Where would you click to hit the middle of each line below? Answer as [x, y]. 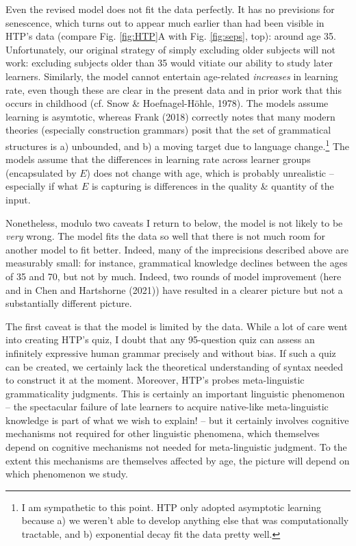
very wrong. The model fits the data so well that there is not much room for [165, 236]
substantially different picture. [69, 303]
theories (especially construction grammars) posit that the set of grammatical [168, 130]
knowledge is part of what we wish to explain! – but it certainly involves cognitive [177, 420]
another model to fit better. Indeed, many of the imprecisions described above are [177, 249]
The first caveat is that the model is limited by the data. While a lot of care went [177, 326]
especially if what [42, 186]
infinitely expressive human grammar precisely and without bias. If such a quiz [171, 352]
